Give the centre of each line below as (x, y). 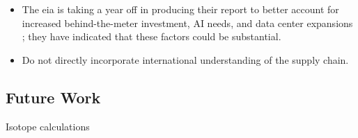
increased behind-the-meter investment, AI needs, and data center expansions (187, 23)
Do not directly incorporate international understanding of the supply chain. (185, 59)
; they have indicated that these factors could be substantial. (151, 36)
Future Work (53, 97)
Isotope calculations (48, 126)
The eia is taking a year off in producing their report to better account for (180, 9)
